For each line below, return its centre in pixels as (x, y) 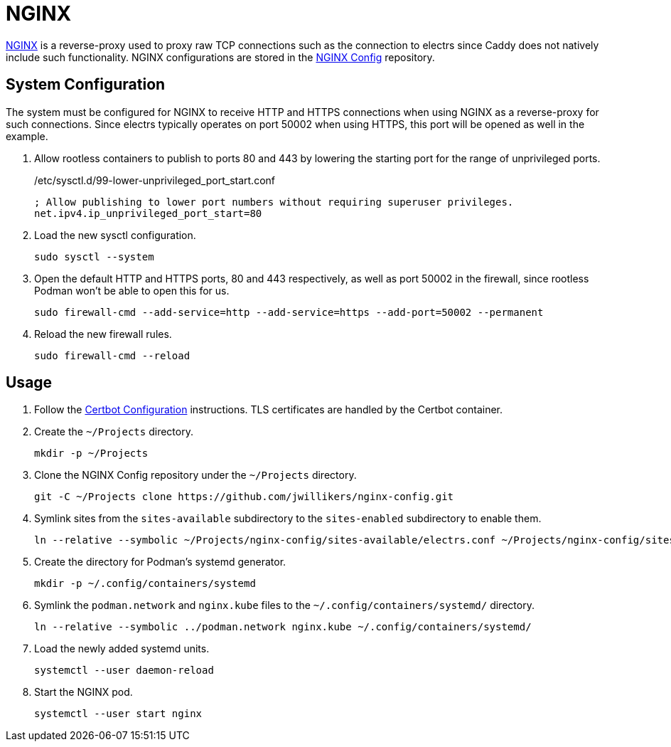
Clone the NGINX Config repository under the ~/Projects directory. (195, 475)
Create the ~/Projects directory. (114, 432)
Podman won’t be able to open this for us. (132, 290)
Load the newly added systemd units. (122, 649)
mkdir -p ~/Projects (91, 454)
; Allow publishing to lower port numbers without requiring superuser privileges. (274, 202)
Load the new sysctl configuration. (115, 235)
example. (27, 136)
